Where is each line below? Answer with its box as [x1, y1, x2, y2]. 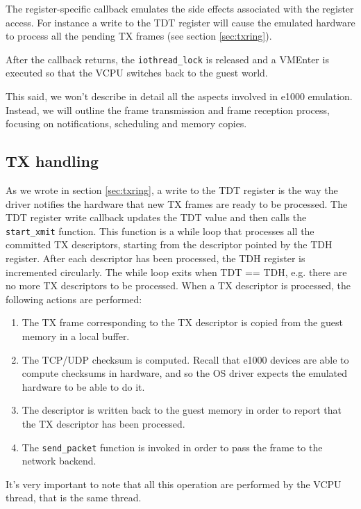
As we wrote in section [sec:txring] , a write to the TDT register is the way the [6, 183, 338, 197]
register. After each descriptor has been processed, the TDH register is [6, 251, 305, 266]
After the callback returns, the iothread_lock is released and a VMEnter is [6, 51, 329, 66]
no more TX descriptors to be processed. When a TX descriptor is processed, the [6, 278, 351, 293]
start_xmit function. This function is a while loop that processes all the [6, 223, 314, 238]
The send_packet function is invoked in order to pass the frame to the [22, 439, 323, 454]
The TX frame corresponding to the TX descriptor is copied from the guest [22, 315, 343, 330]
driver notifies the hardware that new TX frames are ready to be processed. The [6, 196, 348, 211]
